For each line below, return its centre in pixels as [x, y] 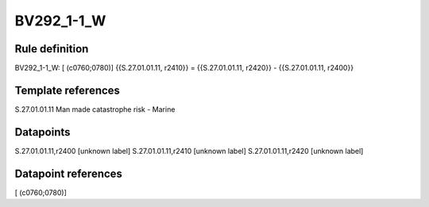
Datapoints [43, 132]
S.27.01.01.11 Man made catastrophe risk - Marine [95, 109]
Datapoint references [69, 173]
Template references [68, 90]
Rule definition [52, 49]
